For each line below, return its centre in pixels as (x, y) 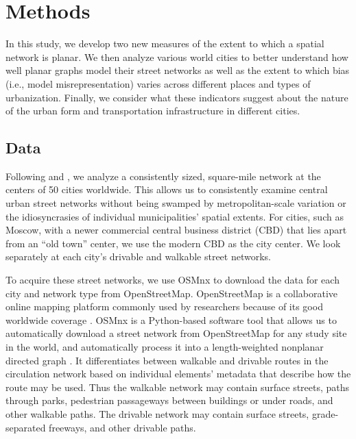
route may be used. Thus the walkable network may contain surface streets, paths (178, 387)
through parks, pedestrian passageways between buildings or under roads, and (169, 400)
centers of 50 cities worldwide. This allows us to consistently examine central (167, 189)
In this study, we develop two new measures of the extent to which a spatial (165, 43)
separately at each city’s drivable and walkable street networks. (138, 256)
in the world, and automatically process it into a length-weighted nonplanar (165, 347)
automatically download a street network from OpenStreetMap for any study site (176, 333)
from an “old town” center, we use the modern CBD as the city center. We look (173, 243)
